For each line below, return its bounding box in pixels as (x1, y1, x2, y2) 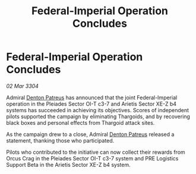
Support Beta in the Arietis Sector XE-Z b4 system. (6, 161, 131, 168)
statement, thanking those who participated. (6, 137, 115, 144)
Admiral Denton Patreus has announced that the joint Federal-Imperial (6, 94, 178, 101)
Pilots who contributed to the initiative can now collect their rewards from (6, 148, 185, 156)
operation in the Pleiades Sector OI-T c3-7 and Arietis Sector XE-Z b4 (6, 100, 177, 107)
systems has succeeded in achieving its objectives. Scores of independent (6, 106, 189, 113)
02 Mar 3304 (6, 82, 39, 90)
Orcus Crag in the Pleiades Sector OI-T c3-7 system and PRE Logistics (6, 154, 179, 162)
